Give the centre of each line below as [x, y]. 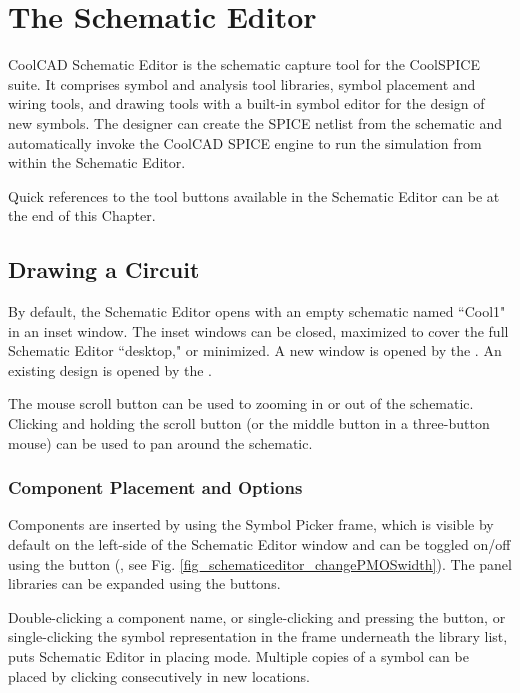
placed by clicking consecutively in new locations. [159, 675]
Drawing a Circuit [104, 269]
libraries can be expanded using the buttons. [144, 583]
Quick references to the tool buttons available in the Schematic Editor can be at [254, 195]
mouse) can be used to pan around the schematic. [160, 442]
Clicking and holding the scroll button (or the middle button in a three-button [249, 423]
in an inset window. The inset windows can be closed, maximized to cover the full [258, 330]
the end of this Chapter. [82, 215]
